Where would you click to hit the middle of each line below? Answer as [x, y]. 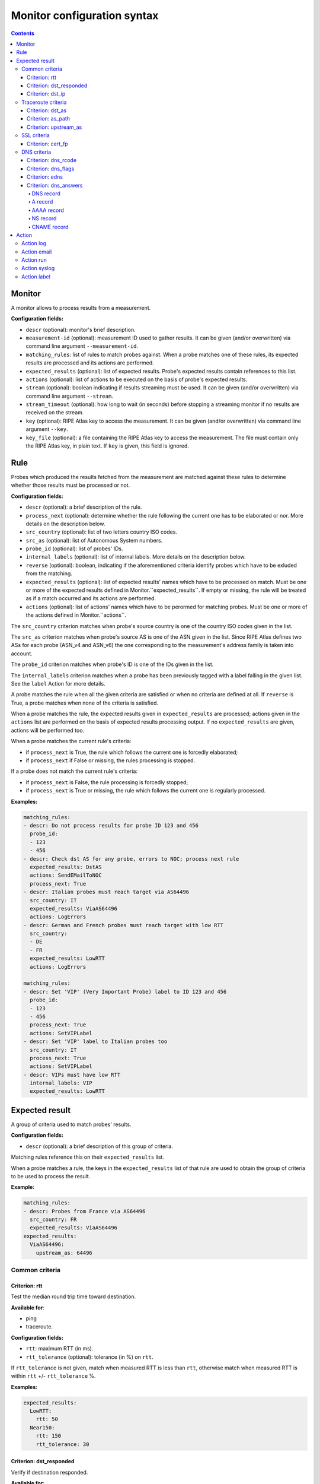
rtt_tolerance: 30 [63, 1444]
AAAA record [48, 210]
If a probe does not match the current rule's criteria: [74, 771]
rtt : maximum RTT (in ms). [60, 1349]
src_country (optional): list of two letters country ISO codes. [102, 532]
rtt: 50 [47, 1419]
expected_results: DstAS [66, 867]
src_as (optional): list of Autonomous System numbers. [94, 540]
